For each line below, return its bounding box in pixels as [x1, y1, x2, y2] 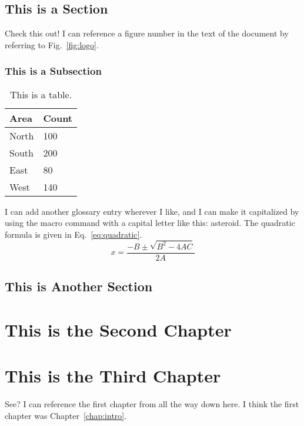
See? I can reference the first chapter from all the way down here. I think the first [5, 398, 299, 410]
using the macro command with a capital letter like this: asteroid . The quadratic [5, 217, 295, 229]
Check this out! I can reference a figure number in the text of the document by [5, 27, 289, 39]
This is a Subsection [5, 64, 102, 78]
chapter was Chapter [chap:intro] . [5, 409, 127, 421]
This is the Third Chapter [5, 364, 221, 388]
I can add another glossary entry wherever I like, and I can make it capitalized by [5, 205, 299, 217]
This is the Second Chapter [5, 317, 232, 341]
